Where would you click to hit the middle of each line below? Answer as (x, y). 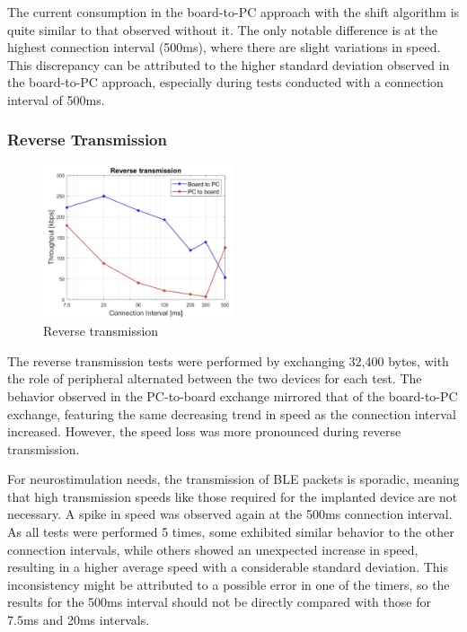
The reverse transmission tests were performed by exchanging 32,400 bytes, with (228, 360)
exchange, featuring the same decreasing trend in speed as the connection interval (232, 413)
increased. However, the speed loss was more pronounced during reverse (204, 431)
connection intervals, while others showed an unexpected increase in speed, (213, 549)
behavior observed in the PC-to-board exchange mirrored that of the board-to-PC (233, 395)
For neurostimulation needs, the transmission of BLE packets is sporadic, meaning (233, 479)
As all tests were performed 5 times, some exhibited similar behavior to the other (231, 532)
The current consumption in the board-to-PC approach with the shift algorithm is (233, 12)
